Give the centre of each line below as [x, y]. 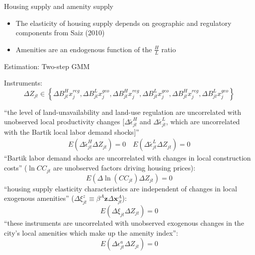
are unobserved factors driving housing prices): [124, 168]
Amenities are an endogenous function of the [84, 49]
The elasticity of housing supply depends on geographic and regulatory [124, 23]
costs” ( [16, 168]
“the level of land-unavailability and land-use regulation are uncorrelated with [123, 112]
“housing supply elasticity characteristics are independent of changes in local [121, 188]
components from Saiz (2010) [60, 33]
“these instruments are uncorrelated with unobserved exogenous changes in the [124, 222]
